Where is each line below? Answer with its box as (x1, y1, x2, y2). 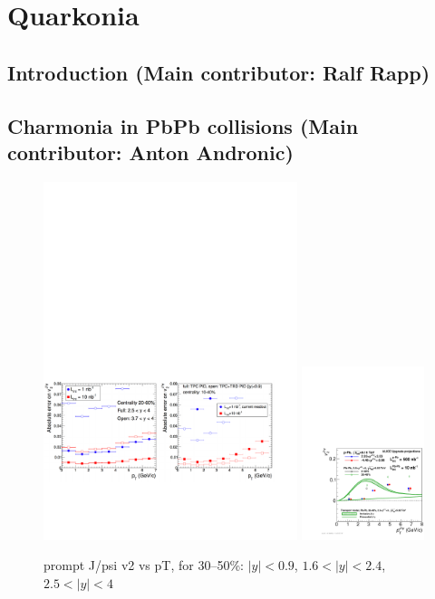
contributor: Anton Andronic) (7, 138, 294, 166)
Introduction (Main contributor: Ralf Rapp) (7, 58, 430, 86)
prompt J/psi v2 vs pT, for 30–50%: (43, 556, 244, 575)
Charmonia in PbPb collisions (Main (7, 111, 359, 139)
